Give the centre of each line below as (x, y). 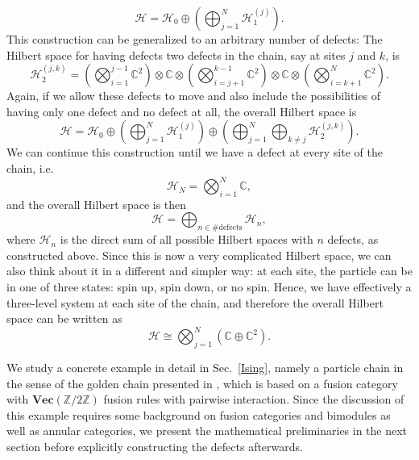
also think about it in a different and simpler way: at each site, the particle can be (209, 271)
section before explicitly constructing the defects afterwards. (155, 447)
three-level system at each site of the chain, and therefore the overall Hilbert (195, 302)
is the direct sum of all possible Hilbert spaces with (187, 239)
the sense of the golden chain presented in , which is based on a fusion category (202, 383)
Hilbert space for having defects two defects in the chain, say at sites (176, 54)
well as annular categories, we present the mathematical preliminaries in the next (207, 431)
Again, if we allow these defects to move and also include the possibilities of (193, 96)
